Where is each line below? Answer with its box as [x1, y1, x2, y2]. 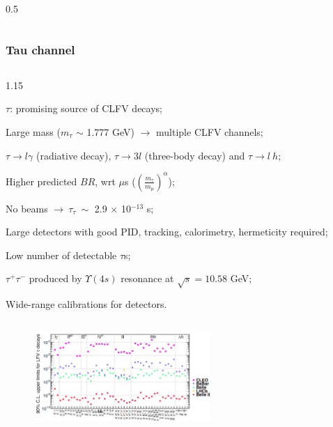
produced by [29, 271, 82, 286]
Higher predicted [6, 173, 77, 188]
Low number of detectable [6, 247, 117, 262]
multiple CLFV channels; [156, 125, 263, 139]
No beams [6, 201, 48, 215]
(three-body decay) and [144, 148, 245, 162]
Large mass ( [6, 125, 61, 139]
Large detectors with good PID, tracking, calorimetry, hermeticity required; [6, 224, 328, 239]
